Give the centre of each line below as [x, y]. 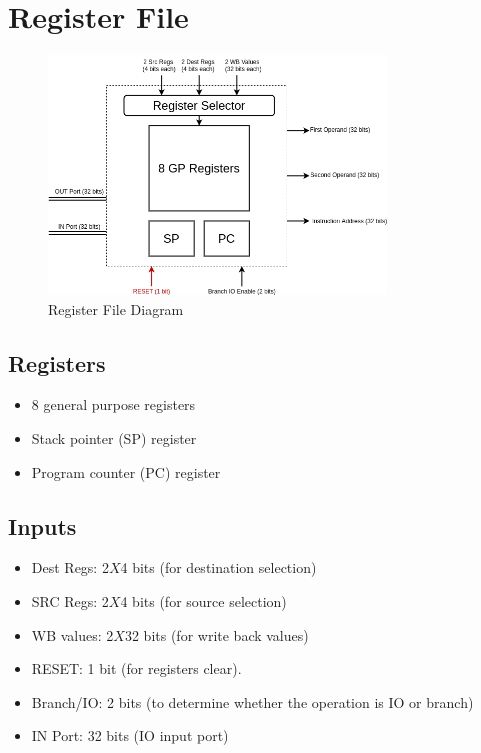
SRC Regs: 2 [70, 600]
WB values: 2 [72, 634]
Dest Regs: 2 [70, 567]
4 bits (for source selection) [203, 600]
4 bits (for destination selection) [218, 567]
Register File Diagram [116, 308]
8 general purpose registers [113, 404]
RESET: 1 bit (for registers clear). [136, 668]
